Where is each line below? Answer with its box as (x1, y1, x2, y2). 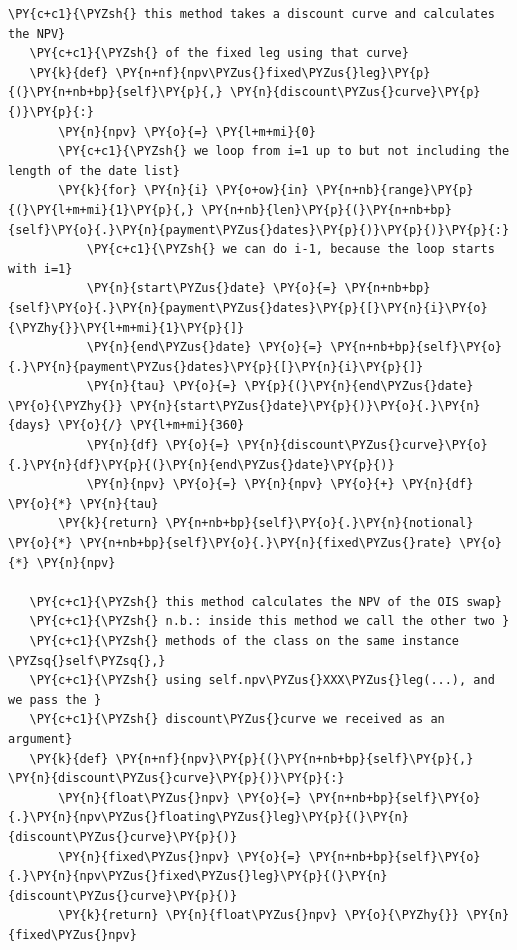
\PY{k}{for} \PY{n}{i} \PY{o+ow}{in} (58, 183, 309, 198)
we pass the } (8, 692, 102, 707)
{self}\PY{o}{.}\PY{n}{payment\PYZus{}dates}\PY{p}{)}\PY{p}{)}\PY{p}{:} (8, 222, 510, 237)
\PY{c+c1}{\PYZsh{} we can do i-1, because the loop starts (86, 242, 495, 257)
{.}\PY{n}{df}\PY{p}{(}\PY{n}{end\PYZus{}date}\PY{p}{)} (8, 457, 395, 472)
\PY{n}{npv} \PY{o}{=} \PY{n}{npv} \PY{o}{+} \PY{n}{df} (86, 477, 474, 492)
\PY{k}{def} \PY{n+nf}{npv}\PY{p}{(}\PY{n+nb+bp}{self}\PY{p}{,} (29, 751, 474, 766)
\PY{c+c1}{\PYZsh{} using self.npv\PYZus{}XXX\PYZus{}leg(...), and (29, 673, 495, 688)
